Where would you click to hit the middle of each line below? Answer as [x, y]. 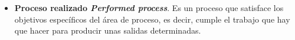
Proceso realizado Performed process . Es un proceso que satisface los [149, 8]
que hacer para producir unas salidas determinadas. [108, 30]
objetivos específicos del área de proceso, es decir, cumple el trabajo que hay [152, 19]
